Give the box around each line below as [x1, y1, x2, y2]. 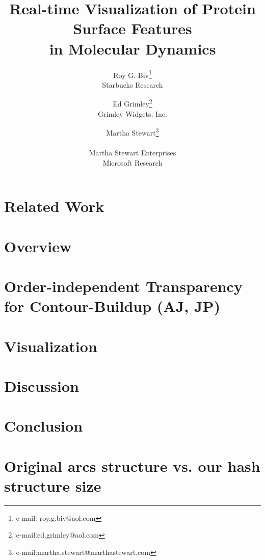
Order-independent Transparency [4, 275, 243, 296]
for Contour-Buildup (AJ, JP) [4, 296, 221, 316]
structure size [4, 475, 101, 496]
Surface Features [73, 18, 192, 39]
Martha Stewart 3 [106, 126, 159, 138]
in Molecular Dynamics [49, 38, 216, 59]
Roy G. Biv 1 [113, 68, 152, 80]
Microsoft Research [102, 157, 163, 168]
